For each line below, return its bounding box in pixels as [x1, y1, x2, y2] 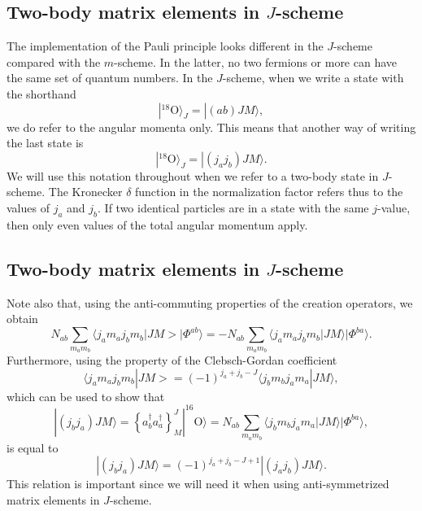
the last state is [7, 134, 84, 151]
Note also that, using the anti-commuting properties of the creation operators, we [7, 294, 413, 311]
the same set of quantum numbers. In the [7, 69, 213, 86]
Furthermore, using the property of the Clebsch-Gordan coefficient [7, 352, 337, 369]
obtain [7, 310, 38, 327]
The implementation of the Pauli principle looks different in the [7, 37, 324, 55]
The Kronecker [48, 183, 123, 200]
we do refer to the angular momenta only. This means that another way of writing [7, 118, 416, 135]
